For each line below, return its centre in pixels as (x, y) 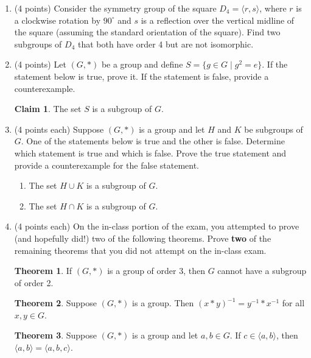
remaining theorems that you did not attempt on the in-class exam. (140, 250)
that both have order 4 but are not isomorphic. (166, 44)
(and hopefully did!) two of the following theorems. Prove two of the (143, 238)
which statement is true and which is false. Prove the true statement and (150, 153)
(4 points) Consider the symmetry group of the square (115, 8)
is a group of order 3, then (156, 271)
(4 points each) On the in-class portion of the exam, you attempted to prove (157, 226)
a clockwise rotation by (58, 20)
